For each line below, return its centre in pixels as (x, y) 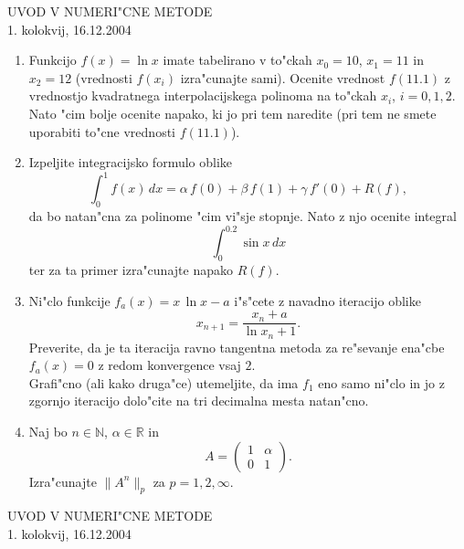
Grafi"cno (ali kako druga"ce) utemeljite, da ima (163, 382)
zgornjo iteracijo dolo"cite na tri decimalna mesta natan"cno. (199, 401)
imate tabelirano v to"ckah (237, 60)
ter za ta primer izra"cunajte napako (131, 269)
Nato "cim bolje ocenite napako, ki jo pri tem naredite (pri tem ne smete (232, 113)
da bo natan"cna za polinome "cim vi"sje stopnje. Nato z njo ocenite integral (243, 216)
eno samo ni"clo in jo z (381, 382)
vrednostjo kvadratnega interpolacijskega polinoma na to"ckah (203, 95)
